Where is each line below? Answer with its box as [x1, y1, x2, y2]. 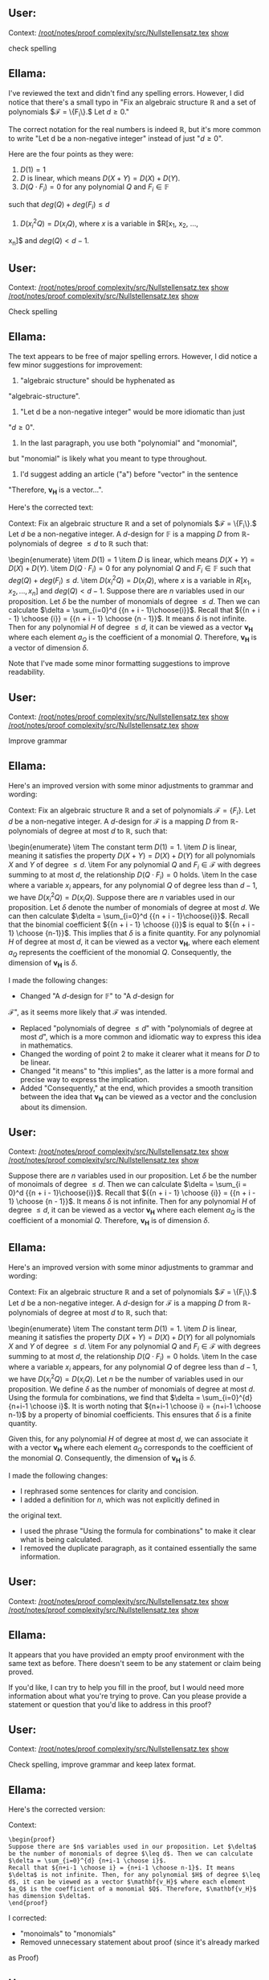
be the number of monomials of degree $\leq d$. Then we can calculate [8, 1850, 253, 1858]
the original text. [8, 1511, 63, 1520]
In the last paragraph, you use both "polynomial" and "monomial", [19, 438, 238, 448]
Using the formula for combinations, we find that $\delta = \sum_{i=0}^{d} [8, 1393, 253, 1403]
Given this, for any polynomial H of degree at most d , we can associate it [8, 1434, 249, 1444]
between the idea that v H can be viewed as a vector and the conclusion [19, 1091, 257, 1103]
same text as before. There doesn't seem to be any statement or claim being [8, 1658, 261, 1668]
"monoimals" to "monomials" [19, 1928, 116, 1939]
